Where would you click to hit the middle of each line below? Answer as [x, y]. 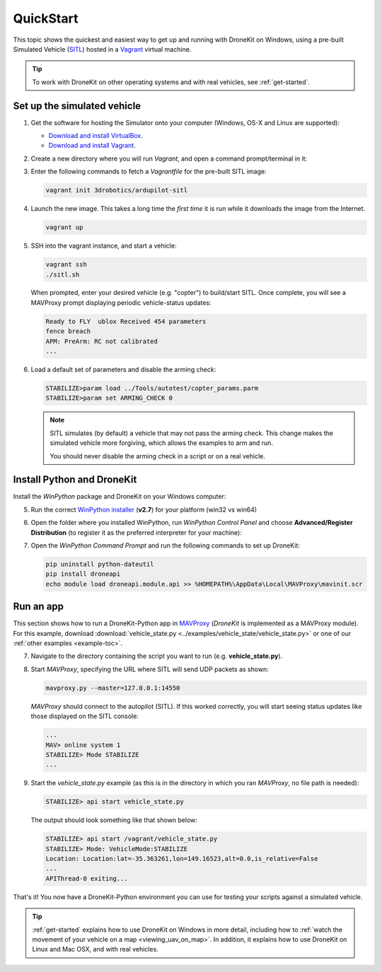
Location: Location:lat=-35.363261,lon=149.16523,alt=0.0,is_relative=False [182, 859]
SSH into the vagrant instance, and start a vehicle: [104, 246]
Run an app [38, 607]
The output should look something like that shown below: [114, 820]
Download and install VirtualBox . [95, 136]
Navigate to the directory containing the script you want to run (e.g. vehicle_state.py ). [157, 656]
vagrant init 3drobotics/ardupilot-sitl [116, 190]
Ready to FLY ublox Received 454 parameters [126, 321]
